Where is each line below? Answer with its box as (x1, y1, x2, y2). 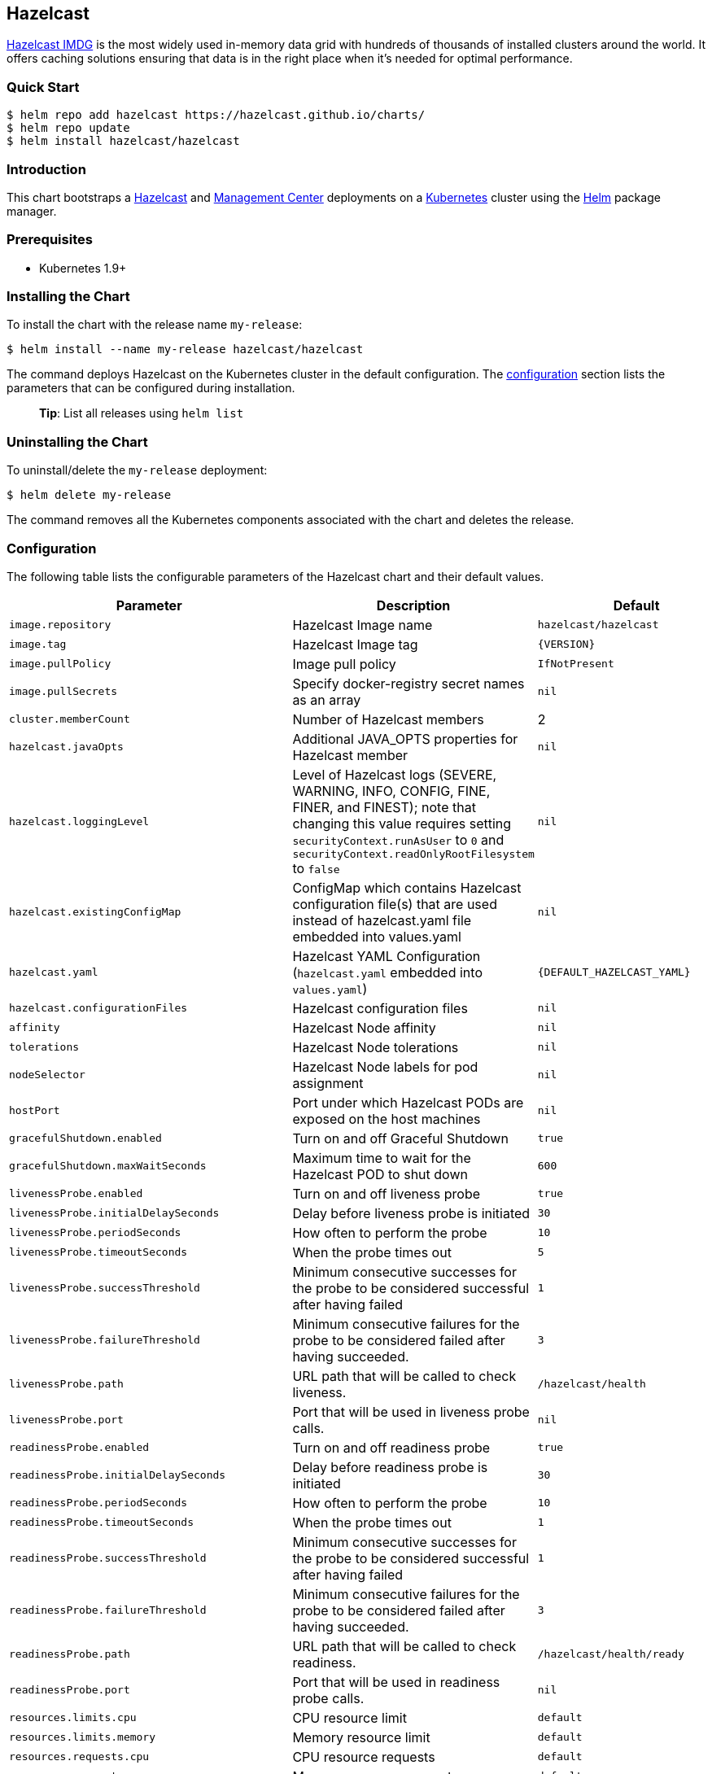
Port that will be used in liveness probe (292, 1403, 530, 1420)
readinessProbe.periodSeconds (9, 1497, 188, 1510)
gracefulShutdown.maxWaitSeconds (9, 1160, 207, 1173)
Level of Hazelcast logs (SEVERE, (292, 766, 497, 783)
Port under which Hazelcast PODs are (292, 1094, 524, 1111)
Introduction (7, 160, 86, 177)
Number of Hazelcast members (292, 710, 484, 728)
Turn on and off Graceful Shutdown (292, 1130, 509, 1147)
